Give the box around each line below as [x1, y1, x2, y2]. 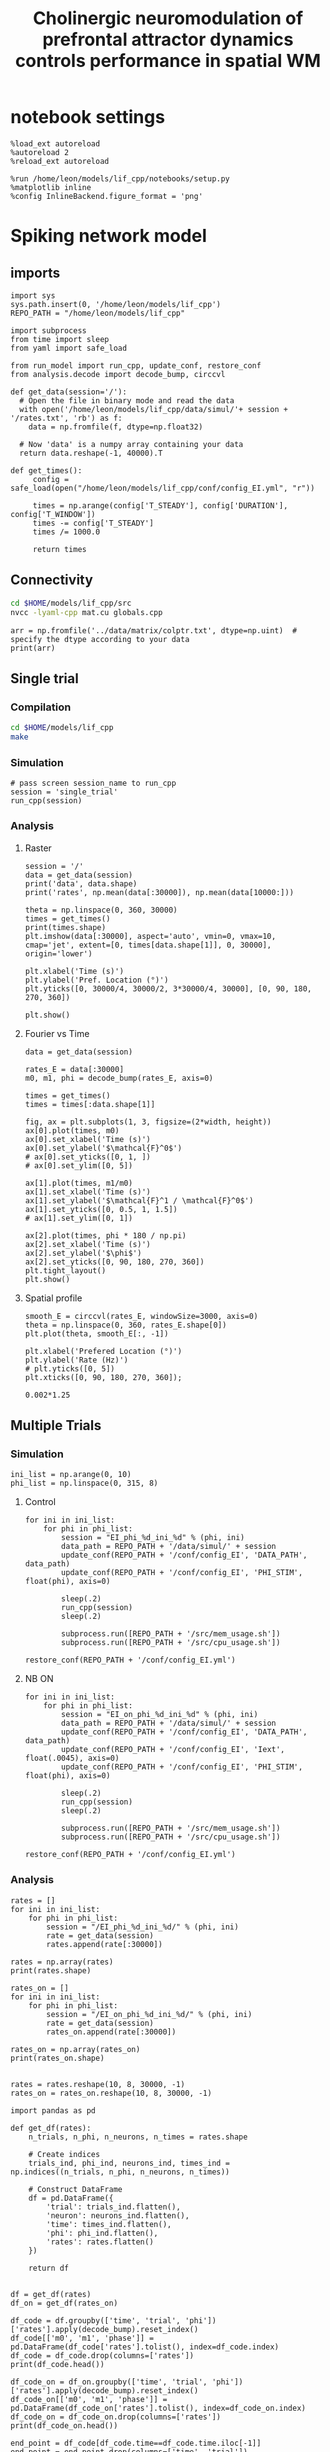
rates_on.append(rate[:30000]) [46, 2027, 177, 2037]
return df [28, 2263, 70, 2273]
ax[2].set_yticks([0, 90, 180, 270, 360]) [24, 1257, 205, 1267]
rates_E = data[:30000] [24, 1064, 125, 1074]
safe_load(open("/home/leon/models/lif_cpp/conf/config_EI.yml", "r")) [10, 483, 315, 493]
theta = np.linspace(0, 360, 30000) [24, 905, 178, 915]
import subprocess [10, 325, 87, 336]
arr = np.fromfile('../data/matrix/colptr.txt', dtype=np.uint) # [10, 625, 298, 636]
